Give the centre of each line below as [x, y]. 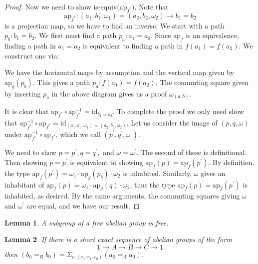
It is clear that [27, 111]
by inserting [23, 93]
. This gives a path [61, 82]
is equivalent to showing [107, 162]
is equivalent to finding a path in [133, 45]
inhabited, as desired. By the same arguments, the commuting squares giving [122, 196]
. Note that [151, 6]
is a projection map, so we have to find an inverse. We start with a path [115, 25]
